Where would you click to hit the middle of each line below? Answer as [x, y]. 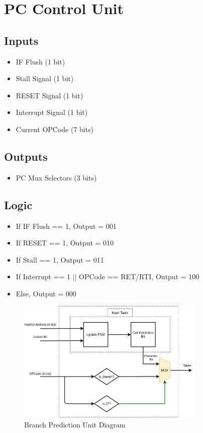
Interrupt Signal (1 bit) [52, 112]
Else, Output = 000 [46, 293]
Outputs [26, 156]
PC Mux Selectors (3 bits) [56, 177]
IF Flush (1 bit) [40, 61]
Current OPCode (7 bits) [55, 129]
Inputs [21, 40]
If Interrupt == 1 [43, 276]
